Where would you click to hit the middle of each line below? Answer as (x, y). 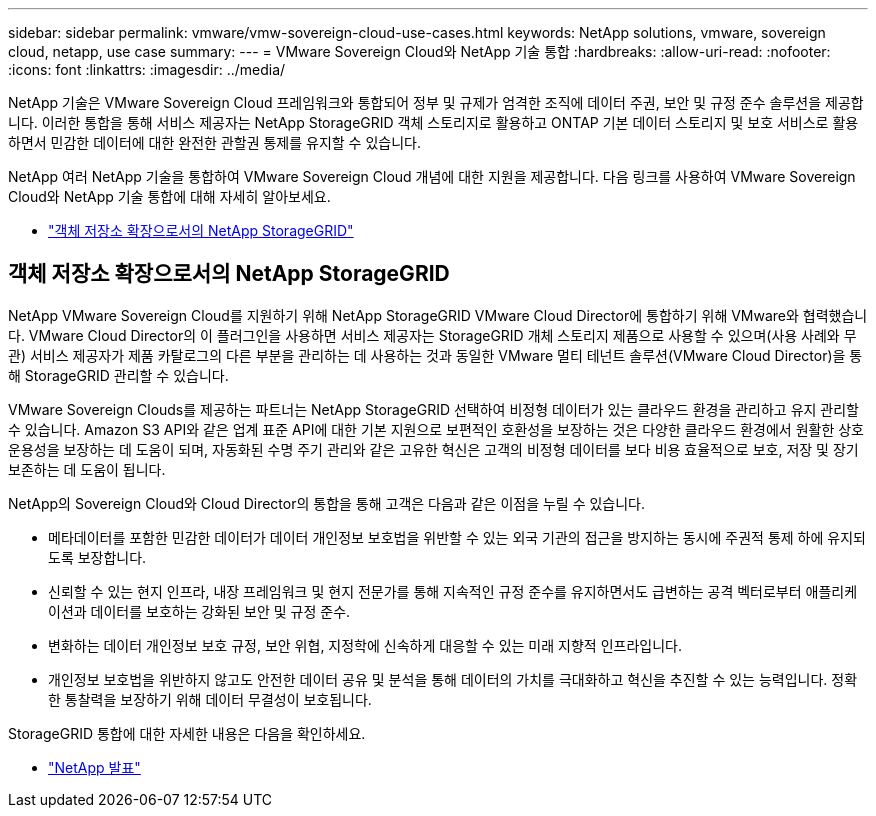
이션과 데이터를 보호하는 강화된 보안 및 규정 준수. (199, 611)
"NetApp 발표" (94, 767)
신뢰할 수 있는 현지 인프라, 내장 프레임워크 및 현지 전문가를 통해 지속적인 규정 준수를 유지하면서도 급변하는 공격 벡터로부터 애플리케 (453, 591)
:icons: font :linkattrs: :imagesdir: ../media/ (147, 69)
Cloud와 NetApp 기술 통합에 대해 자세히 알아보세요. (169, 196)
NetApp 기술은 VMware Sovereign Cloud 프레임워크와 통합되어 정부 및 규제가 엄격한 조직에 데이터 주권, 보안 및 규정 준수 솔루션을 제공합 (436, 102)
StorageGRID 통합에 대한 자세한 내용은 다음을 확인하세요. (187, 733)
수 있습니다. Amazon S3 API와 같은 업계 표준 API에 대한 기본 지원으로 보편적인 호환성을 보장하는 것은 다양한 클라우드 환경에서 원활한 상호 (436, 429)
